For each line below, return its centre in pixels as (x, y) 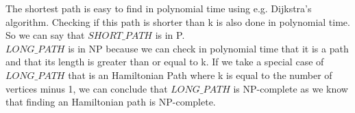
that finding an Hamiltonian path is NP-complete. (111, 102)
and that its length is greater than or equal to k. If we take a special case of (165, 62)
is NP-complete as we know (291, 88)
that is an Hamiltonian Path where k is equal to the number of (200, 75)
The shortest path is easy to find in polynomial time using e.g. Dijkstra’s (159, 8)
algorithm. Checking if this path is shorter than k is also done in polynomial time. (178, 21)
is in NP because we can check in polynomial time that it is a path (208, 48)
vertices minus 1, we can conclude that (87, 88)
